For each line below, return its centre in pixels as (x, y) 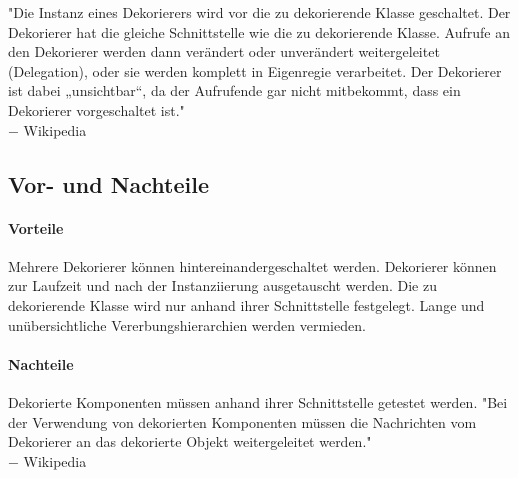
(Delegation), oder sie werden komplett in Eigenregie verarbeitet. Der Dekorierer (255, 70)
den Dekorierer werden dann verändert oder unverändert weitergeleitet (224, 51)
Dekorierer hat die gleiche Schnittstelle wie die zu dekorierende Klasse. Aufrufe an (259, 31)
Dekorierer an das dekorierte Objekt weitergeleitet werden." (190, 441)
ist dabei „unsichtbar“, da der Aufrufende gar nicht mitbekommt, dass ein (234, 90)
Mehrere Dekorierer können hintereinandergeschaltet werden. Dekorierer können (252, 265)
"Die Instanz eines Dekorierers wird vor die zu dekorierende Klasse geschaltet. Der (259, 12)
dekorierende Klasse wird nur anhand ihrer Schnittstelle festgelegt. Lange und (246, 304)
